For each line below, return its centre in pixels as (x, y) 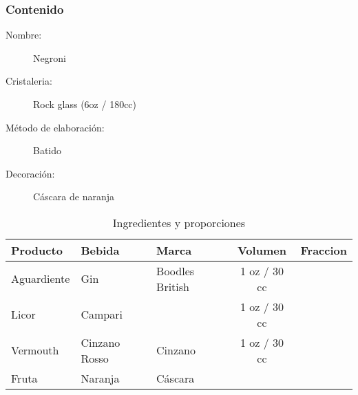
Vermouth (35, 350)
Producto (37, 250)
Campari (102, 314)
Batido (48, 150)
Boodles (176, 270)
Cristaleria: (29, 81)
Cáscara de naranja (74, 196)
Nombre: (24, 35)
